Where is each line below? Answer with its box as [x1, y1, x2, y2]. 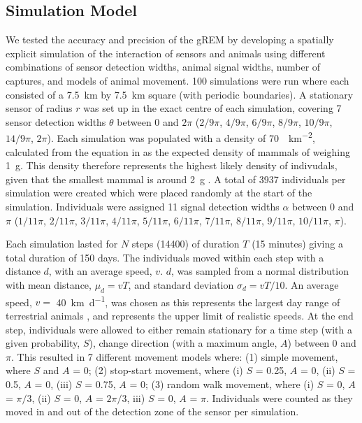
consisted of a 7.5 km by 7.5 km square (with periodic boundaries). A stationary [6, 87, 354, 101]
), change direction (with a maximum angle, [89, 336, 277, 350]
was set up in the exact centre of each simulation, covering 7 [83, 101, 342, 115]
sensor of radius [6, 101, 73, 115]
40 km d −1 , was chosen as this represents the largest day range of [56, 292, 340, 309]
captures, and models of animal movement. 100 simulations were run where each [6, 73, 349, 87]
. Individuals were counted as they [205, 390, 353, 405]
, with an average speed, [48, 264, 152, 278]
